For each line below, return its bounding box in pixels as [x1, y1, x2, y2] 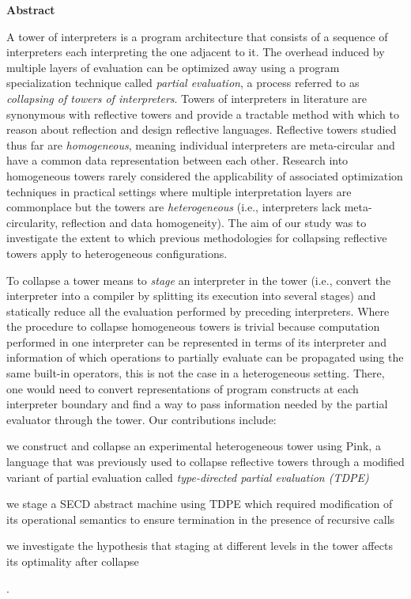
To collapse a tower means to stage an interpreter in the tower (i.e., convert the [6, 271, 391, 288]
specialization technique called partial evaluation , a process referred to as [6, 74, 360, 91]
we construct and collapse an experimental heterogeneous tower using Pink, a [6, 438, 381, 454]
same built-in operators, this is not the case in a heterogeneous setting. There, [6, 365, 385, 381]
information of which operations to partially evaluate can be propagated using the [6, 349, 404, 366]
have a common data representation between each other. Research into [6, 152, 349, 169]
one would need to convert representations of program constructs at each [6, 380, 359, 396]
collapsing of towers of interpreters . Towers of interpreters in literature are [6, 89, 368, 106]
